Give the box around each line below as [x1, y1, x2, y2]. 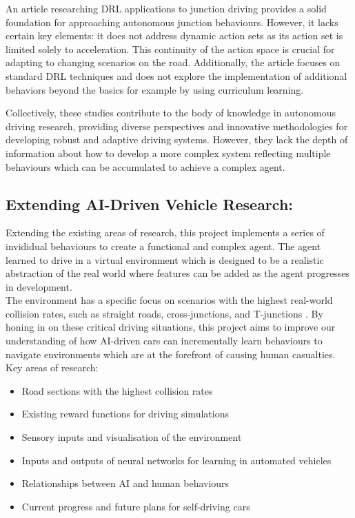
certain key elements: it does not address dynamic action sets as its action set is [6, 28, 343, 43]
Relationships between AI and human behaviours [21, 476, 230, 490]
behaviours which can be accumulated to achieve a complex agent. [6, 159, 285, 174]
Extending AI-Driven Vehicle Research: [6, 193, 293, 214]
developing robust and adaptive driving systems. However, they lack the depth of [6, 132, 348, 147]
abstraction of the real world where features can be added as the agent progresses [6, 266, 349, 280]
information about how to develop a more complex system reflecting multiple [6, 145, 331, 160]
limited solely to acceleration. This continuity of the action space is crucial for [6, 41, 335, 56]
